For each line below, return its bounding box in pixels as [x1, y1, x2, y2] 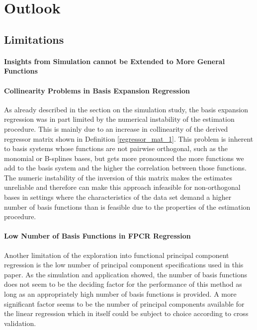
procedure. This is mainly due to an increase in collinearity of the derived [4, 123, 228, 134]
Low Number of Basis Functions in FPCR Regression [4, 231, 191, 241]
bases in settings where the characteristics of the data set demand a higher [4, 192, 232, 202]
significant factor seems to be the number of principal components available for [4, 298, 245, 309]
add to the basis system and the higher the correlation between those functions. [4, 163, 247, 173]
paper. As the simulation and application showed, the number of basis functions [4, 269, 248, 279]
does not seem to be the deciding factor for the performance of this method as [4, 279, 242, 289]
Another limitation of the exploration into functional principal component [4, 249, 229, 260]
